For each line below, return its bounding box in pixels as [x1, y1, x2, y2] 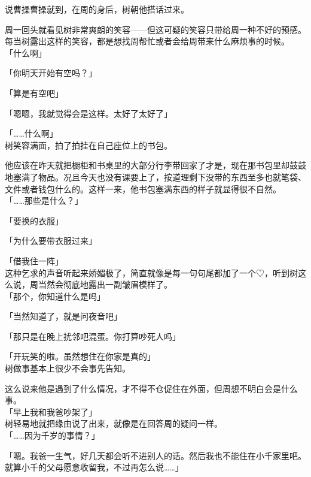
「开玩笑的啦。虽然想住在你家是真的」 [5, 350, 155, 363]
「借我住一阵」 [5, 254, 63, 267]
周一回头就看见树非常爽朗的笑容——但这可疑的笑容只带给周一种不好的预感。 [5, 23, 306, 35]
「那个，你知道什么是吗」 [5, 289, 105, 302]
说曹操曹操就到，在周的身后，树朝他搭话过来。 [5, 3, 189, 15]
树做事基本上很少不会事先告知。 [5, 362, 130, 375]
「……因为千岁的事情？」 [5, 429, 100, 442]
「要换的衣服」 [5, 214, 63, 227]
